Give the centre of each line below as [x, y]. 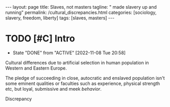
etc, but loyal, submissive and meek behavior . [54, 89]
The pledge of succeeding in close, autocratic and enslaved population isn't [85, 78]
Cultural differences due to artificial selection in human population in [77, 62]
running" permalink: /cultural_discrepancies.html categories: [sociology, [81, 12]
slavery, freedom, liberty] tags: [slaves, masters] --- [60, 18]
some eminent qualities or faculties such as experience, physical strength [83, 83]
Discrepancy [19, 99]
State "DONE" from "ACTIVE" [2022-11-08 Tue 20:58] [69, 53]
